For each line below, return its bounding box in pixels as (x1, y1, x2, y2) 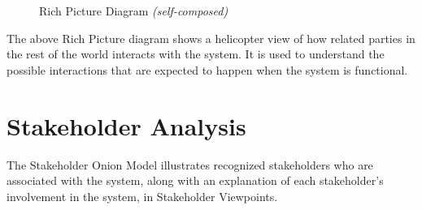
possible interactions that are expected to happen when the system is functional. (7, 61, 408, 78)
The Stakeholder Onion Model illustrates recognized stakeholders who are (7, 156, 373, 173)
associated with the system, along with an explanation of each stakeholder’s (7, 172, 384, 189)
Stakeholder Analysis (7, 109, 246, 142)
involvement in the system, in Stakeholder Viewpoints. (7, 187, 278, 204)
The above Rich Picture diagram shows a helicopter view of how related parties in (7, 29, 415, 46)
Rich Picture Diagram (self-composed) (39, 2, 228, 19)
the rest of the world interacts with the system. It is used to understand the (7, 45, 385, 62)
